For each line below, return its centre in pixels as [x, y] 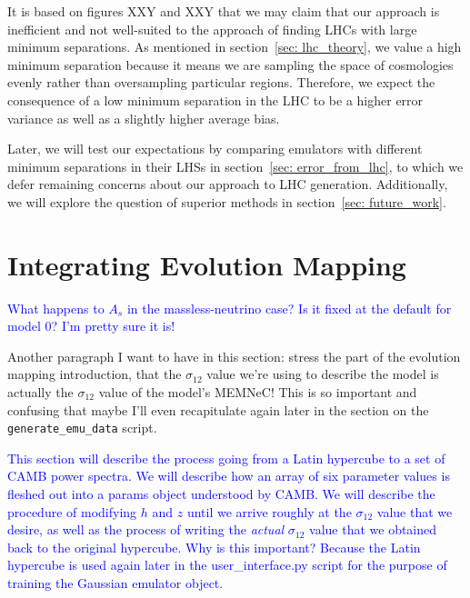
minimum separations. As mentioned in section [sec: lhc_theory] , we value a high [235, 47]
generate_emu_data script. [82, 428]
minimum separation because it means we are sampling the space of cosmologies [230, 64]
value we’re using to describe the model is [323, 374]
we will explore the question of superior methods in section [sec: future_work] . [227, 201]
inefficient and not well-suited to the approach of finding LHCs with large [212, 29]
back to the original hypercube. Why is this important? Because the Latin [214, 547]
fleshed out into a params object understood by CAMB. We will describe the [221, 494]
